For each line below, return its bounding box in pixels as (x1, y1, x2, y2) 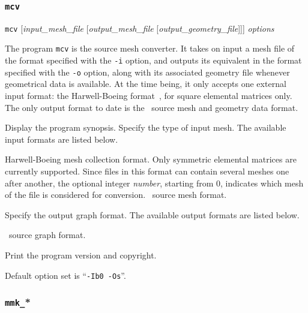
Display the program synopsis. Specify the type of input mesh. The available (5, 121, 286, 134)
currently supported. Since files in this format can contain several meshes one (5, 164, 289, 177)
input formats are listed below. (5, 133, 118, 145)
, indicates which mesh (220, 176, 304, 189)
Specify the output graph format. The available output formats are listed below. (5, 208, 300, 221)
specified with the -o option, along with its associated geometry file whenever (5, 65, 290, 78)
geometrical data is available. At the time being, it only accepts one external (5, 77, 286, 90)
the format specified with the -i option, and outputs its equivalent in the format (5, 54, 302, 67)
